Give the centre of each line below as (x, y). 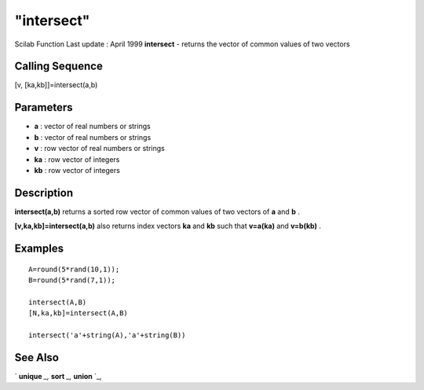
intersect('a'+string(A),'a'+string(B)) (107, 335)
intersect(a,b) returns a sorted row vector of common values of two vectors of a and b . (157, 212)
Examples (39, 249)
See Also (37, 357)
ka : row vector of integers (77, 159)
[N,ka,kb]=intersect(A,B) (79, 313)
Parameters (44, 107)
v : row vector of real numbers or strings (99, 149)
